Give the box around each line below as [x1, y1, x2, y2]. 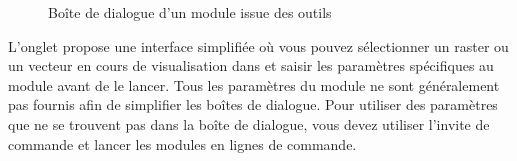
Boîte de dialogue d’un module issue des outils [48, 2, 332, 22]
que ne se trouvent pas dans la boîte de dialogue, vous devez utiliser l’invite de [8, 113, 490, 134]
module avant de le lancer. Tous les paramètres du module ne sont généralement [8, 74, 500, 95]
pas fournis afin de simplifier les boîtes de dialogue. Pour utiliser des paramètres [8, 94, 498, 115]
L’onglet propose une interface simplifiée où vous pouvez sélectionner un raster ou [8, 35, 509, 56]
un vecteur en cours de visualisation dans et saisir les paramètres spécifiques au [8, 55, 494, 76]
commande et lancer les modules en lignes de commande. [8, 133, 357, 154]
